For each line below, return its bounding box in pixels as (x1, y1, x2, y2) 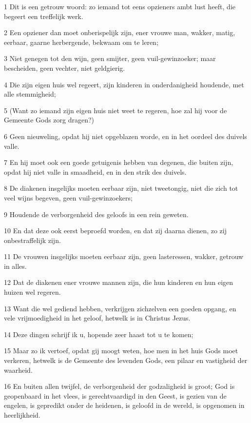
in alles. (4, 261, 27, 271)
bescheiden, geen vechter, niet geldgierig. (4, 62, 125, 73)
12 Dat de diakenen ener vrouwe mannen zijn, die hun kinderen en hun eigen (4, 277, 233, 287)
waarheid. (4, 364, 33, 375)
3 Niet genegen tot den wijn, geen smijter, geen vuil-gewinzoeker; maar (4, 53, 216, 63)
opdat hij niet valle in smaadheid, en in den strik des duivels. (4, 166, 187, 177)
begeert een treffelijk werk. (4, 11, 83, 21)
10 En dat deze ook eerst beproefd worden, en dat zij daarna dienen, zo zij (4, 225, 227, 236)
